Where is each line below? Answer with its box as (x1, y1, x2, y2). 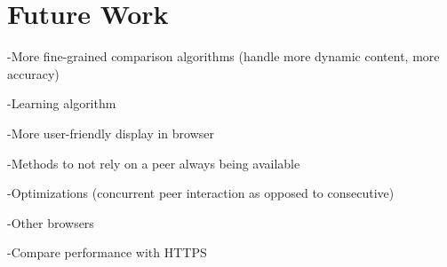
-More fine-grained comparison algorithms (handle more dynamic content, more (7, 47, 440, 66)
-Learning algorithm (7, 94, 116, 113)
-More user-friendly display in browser (7, 123, 215, 142)
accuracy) (7, 64, 60, 82)
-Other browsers (7, 213, 94, 232)
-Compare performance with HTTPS (7, 243, 207, 262)
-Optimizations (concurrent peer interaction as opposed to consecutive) (7, 184, 395, 202)
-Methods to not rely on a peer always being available (7, 153, 300, 172)
